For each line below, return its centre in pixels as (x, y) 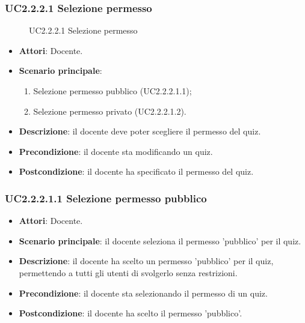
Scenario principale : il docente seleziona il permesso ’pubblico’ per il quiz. (160, 240)
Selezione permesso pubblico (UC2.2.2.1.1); (112, 91)
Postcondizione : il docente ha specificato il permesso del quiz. (136, 171)
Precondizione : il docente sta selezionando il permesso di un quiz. (143, 293)
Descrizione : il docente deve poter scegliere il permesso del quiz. (140, 131)
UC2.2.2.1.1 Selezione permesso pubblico (106, 198)
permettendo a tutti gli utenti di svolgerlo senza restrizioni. (128, 272)
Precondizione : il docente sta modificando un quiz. (116, 151)
